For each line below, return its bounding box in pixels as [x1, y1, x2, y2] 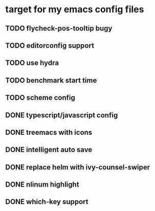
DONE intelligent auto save [5, 146, 93, 154]
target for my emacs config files [5, 4, 144, 15]
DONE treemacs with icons [5, 128, 93, 136]
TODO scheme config [5, 93, 76, 102]
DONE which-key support [5, 198, 88, 206]
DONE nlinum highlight [5, 180, 79, 189]
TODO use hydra [5, 59, 59, 67]
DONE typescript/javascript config [5, 111, 118, 120]
